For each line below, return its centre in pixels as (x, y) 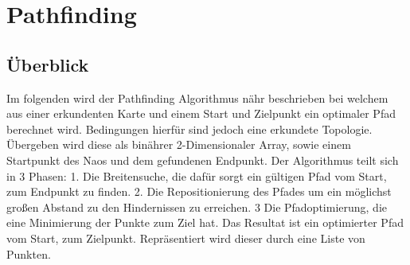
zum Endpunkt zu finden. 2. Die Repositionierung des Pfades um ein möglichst (199, 191)
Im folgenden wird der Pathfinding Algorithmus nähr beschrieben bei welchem (197, 97)
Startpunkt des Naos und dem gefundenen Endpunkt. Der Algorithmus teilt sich (203, 160)
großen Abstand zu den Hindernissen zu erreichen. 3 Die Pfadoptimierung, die (197, 207)
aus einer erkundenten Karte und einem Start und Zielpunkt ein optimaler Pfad (201, 113)
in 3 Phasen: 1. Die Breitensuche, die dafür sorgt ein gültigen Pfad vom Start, (197, 175)
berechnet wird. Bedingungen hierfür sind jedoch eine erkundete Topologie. (189, 129)
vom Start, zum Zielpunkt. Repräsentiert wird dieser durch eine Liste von (186, 238)
